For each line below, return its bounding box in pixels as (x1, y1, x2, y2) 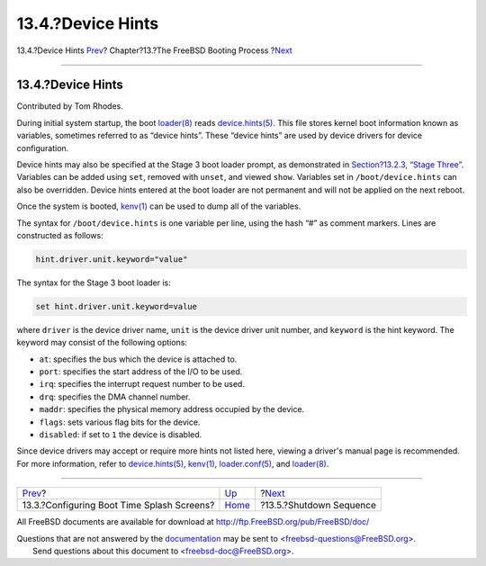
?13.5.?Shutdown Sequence (259, 499, 377, 512)
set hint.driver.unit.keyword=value (35, 301, 198, 311)
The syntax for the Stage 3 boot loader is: (16, 277, 171, 288)
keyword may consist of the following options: (16, 337, 188, 348)
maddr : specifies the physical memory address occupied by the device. (39, 404, 305, 415)
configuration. (16, 142, 69, 153)
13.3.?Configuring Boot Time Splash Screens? (22, 499, 215, 512)
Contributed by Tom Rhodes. (16, 101, 123, 112)
